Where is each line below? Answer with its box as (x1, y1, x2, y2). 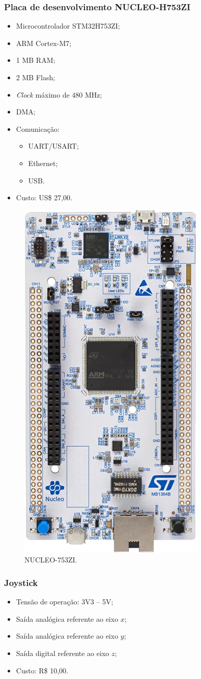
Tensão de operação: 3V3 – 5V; (16, 596, 113, 607)
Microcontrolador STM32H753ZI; (16, 20, 120, 31)
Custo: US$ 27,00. (16, 192, 72, 203)
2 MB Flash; (16, 72, 55, 82)
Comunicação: (16, 123, 60, 134)
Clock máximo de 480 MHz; (16, 89, 102, 100)
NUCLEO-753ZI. (24, 554, 77, 565)
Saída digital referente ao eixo (16, 647, 109, 658)
